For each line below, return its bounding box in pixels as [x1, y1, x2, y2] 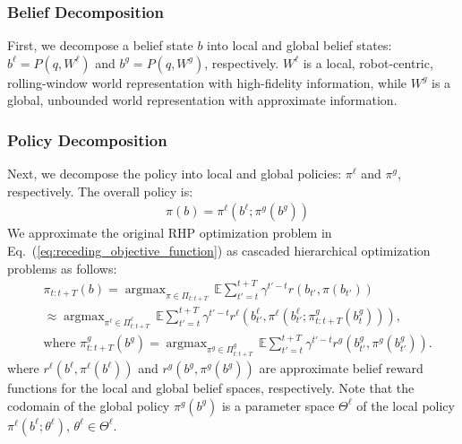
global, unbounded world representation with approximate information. [7, 91, 398, 109]
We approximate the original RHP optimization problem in [7, 223, 332, 242]
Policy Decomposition [7, 128, 167, 151]
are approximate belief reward [259, 359, 423, 378]
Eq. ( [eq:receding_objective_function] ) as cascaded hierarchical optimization [7, 241, 431, 260]
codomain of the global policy [7, 396, 170, 414]
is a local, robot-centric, [303, 53, 433, 72]
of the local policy [356, 396, 455, 414]
